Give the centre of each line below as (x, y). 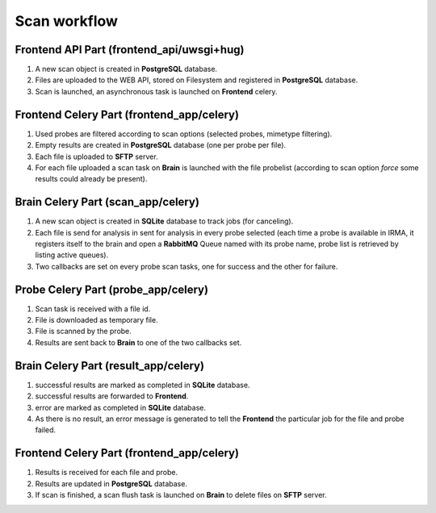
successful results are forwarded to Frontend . (112, 396)
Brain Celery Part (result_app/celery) (110, 366)
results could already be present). (91, 179)
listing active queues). (72, 255)
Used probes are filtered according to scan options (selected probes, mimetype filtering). (184, 134)
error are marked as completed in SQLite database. (120, 407)
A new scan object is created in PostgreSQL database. (126, 69)
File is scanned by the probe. (84, 332)
